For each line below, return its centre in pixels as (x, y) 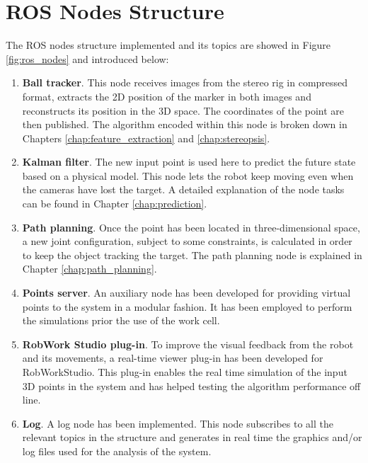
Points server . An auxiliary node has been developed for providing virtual (186, 293)
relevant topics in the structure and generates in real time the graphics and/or (192, 437)
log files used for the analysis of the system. (117, 451)
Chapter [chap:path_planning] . (90, 269)
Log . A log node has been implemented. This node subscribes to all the (178, 423)
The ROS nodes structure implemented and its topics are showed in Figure (168, 45)
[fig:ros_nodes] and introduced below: (87, 58)
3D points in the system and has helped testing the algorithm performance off (191, 385)
